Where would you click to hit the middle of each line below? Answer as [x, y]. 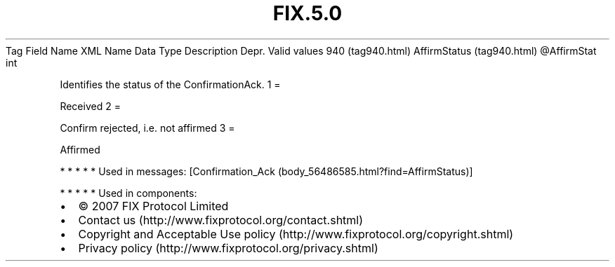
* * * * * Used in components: [128, 193]
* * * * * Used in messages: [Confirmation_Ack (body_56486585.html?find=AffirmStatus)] [266, 171]
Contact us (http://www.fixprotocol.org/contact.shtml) [221, 220]
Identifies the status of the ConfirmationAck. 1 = [170, 84]
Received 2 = [90, 106]
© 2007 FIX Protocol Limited [153, 206]
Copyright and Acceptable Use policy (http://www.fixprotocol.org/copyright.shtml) [296, 234]
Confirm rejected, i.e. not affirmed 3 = [147, 128]
